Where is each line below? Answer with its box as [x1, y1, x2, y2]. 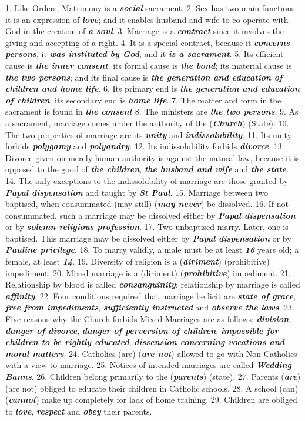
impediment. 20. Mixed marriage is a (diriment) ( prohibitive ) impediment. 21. [5, 266, 291, 279]
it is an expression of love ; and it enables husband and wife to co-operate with [5, 13, 289, 25]
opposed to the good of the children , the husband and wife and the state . [5, 163, 289, 175]
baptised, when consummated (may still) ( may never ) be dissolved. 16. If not [5, 198, 289, 210]
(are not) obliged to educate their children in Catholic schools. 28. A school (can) [5, 382, 299, 394]
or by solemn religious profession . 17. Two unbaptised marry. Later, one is [5, 220, 289, 233]
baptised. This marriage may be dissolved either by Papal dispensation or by [5, 232, 291, 244]
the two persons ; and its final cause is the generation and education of [5, 71, 283, 83]
